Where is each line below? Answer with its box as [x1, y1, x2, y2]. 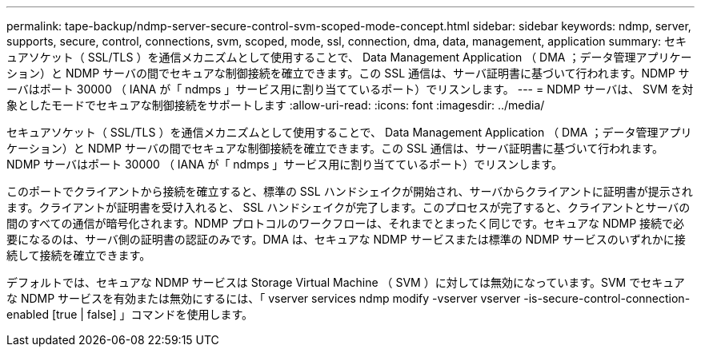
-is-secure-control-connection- [523, 292, 691, 305]
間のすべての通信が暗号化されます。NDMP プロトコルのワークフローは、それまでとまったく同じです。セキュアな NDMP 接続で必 [6, 216, 685, 230]
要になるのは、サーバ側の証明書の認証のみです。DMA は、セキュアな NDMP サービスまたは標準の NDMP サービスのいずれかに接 [6, 232, 686, 246]
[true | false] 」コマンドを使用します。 [51, 307, 254, 321]
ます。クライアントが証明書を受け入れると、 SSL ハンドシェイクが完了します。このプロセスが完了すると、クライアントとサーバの [6, 200, 691, 214]
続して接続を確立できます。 [6, 248, 151, 262]
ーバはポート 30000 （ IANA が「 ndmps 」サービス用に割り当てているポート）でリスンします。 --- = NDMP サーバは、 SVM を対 [6, 82, 694, 96]
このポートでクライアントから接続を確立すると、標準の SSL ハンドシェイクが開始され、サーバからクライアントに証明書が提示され [6, 184, 693, 198]
